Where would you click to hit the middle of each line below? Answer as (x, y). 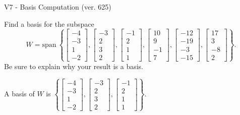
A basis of (19, 94)
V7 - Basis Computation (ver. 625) (58, 7)
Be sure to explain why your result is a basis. (74, 66)
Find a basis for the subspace (49, 23)
